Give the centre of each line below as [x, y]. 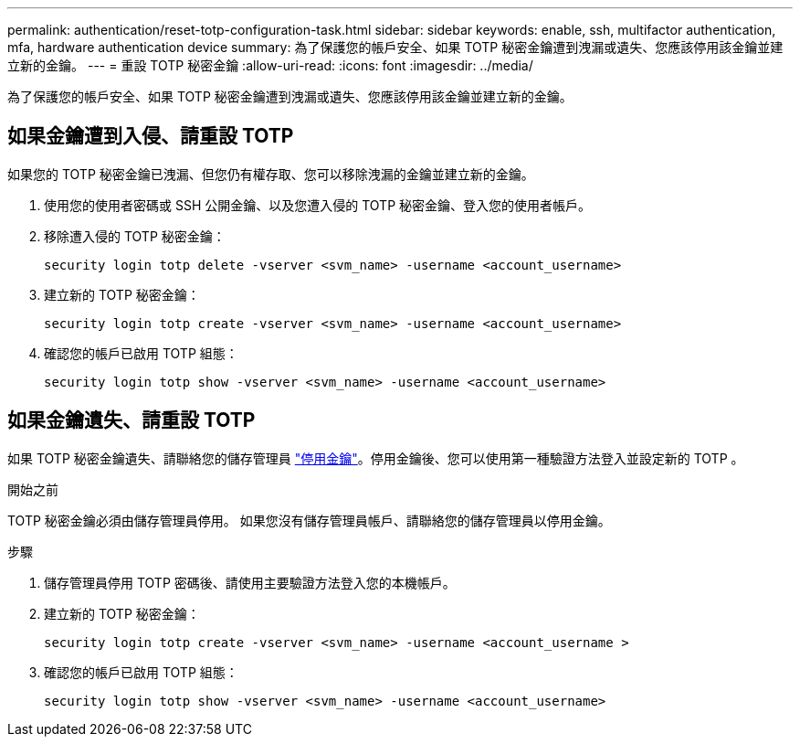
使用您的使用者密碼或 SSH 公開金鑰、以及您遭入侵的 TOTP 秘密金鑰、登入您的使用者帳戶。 [318, 205]
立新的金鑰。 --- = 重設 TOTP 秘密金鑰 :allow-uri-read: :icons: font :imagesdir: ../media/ [270, 65]
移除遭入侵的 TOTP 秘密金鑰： [135, 236]
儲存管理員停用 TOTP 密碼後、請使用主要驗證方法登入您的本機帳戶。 [250, 582]
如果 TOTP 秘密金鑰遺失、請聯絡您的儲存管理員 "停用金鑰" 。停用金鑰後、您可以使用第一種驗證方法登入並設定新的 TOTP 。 [376, 458]
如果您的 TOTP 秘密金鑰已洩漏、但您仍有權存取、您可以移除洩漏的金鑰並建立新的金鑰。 [271, 174]
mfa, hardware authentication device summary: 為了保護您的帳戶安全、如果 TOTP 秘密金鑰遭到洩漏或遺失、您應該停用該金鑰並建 [395, 47]
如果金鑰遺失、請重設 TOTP [132, 420]
